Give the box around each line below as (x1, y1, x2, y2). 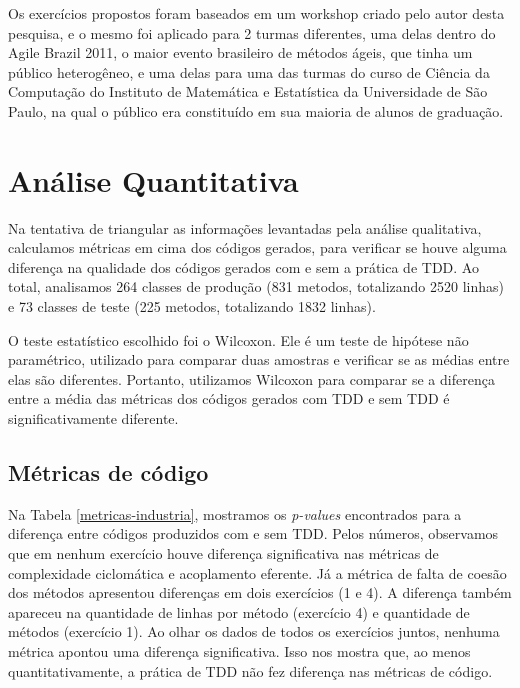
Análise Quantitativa (8, 159, 299, 200)
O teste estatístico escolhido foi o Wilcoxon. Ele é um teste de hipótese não (8, 329, 469, 350)
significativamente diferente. (8, 408, 179, 429)
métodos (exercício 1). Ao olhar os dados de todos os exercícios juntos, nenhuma (8, 621, 500, 642)
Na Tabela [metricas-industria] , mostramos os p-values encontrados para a (8, 503, 462, 524)
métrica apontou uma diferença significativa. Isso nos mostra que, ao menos (8, 640, 471, 661)
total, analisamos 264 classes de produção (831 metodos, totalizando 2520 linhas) (8, 276, 505, 297)
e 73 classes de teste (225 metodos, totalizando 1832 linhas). (8, 296, 376, 317)
